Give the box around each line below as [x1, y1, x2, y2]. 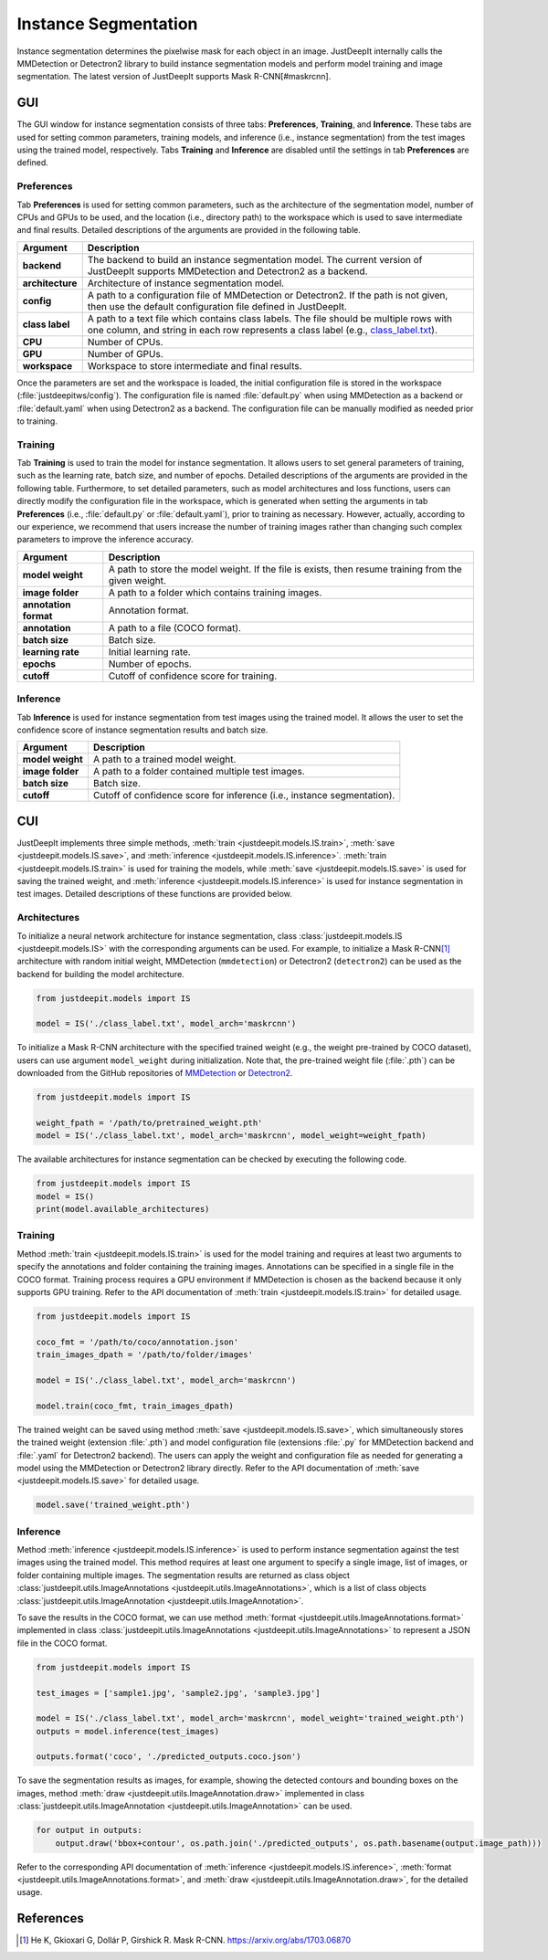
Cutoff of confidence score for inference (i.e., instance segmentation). [92, 789, 395, 802]
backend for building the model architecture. [16, 968, 184, 979]
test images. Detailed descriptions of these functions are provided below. [16, 889, 292, 900]
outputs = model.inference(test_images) [36, 1726, 219, 1736]
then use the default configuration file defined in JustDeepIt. [87, 300, 347, 312]
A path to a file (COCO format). [108, 621, 242, 634]
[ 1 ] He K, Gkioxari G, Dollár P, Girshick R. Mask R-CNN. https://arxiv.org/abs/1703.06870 [19, 1934, 352, 1945]
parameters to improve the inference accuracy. [16, 534, 194, 545]
